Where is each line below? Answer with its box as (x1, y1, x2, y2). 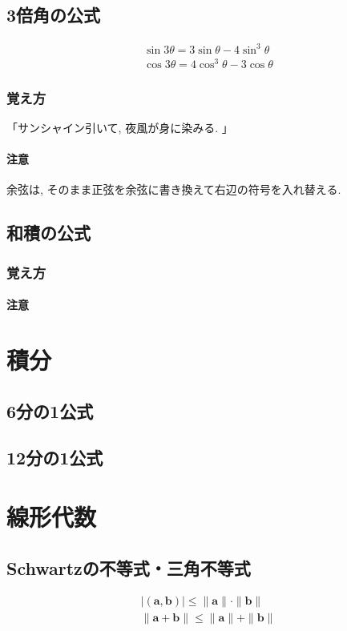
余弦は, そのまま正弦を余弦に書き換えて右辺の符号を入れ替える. (6, 181, 341, 198)
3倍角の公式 (6, 2, 101, 27)
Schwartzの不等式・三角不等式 (6, 555, 251, 580)
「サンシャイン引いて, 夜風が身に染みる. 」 (6, 119, 233, 136)
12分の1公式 (6, 445, 103, 470)
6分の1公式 (6, 398, 94, 423)
